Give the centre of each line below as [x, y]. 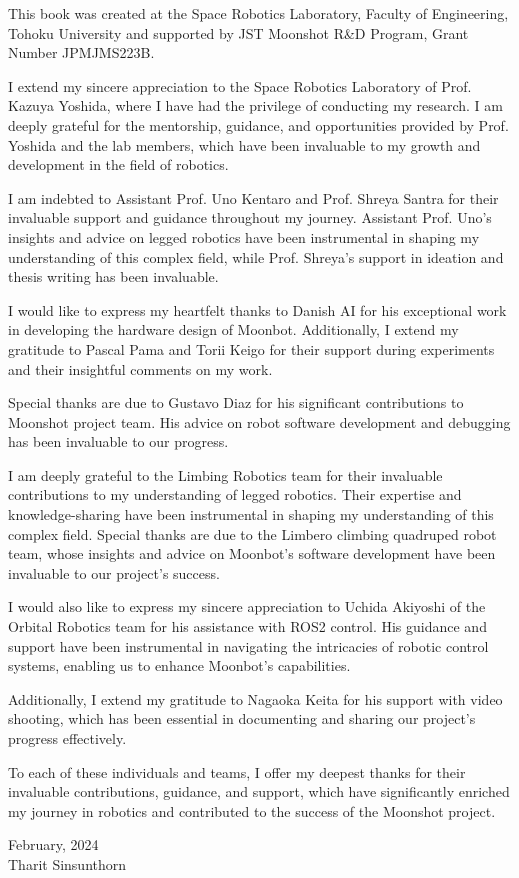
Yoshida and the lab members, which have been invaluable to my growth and [244, 144]
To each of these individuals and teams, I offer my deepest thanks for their [237, 771]
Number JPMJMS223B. [81, 52]
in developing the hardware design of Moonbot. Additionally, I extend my [233, 329]
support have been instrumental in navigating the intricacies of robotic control [248, 645]
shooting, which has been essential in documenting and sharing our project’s [242, 718]
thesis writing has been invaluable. [113, 276]
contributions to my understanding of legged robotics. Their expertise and [235, 494]
